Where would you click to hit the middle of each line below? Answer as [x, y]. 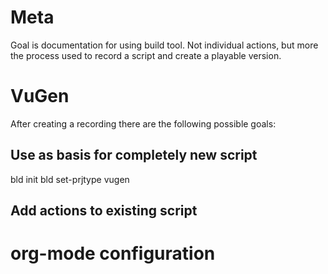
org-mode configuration [113, 253]
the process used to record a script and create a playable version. [146, 55]
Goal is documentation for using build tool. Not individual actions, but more [164, 45]
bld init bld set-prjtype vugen [70, 179]
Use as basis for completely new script [134, 155]
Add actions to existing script [104, 211]
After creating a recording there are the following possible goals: [143, 123]
